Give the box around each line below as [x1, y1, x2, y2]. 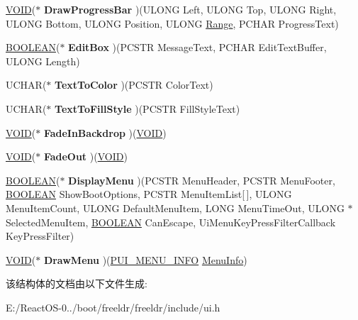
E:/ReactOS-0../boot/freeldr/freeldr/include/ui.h [6, 299, 220, 314]
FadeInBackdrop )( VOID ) [43, 125, 167, 140]
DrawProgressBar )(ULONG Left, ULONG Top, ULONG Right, [43, 2, 337, 16]
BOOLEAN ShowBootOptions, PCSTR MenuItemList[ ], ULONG [6, 187, 292, 202]
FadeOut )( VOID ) [43, 149, 128, 164]
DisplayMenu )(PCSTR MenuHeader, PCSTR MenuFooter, [68, 172, 335, 187]
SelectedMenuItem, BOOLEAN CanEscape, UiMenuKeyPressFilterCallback [6, 214, 336, 229]
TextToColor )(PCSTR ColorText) [55, 77, 213, 92]
